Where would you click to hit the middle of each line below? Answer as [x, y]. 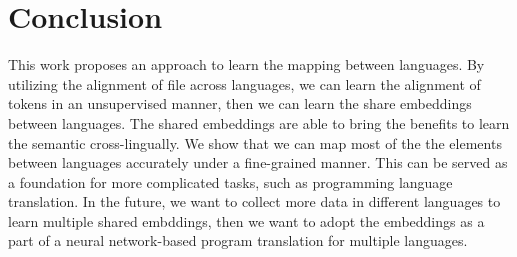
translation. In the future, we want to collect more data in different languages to [254, 201]
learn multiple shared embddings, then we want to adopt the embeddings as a [246, 220]
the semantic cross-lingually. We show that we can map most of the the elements [255, 142]
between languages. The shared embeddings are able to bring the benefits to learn [259, 122]
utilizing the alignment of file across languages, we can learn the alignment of [244, 83]
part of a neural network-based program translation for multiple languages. [238, 240]
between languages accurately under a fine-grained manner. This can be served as [258, 162]
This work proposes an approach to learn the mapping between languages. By [246, 64]
